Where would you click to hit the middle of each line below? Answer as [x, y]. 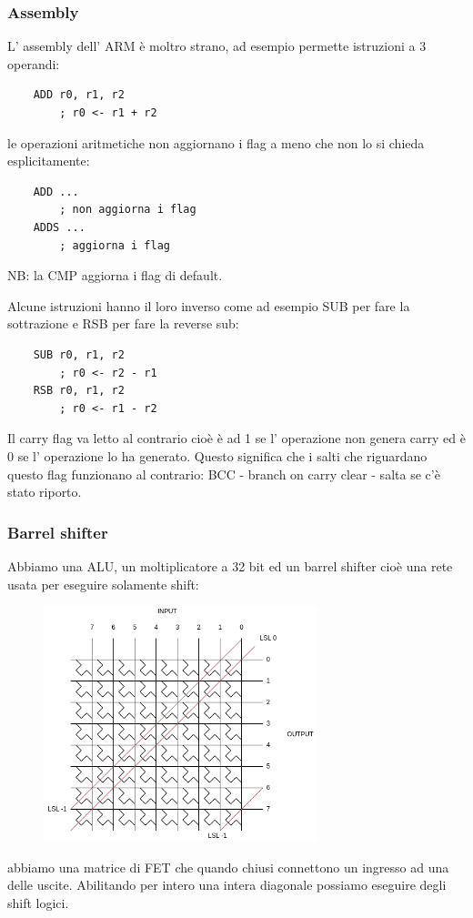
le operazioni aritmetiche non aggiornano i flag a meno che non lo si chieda [216, 142]
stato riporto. [45, 492]
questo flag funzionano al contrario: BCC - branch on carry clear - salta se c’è [224, 474]
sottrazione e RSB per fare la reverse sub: [123, 323]
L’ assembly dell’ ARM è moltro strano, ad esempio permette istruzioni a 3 [217, 46]
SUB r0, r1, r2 [79, 354]
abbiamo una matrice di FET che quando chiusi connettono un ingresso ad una [228, 867]
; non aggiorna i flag [128, 210]
